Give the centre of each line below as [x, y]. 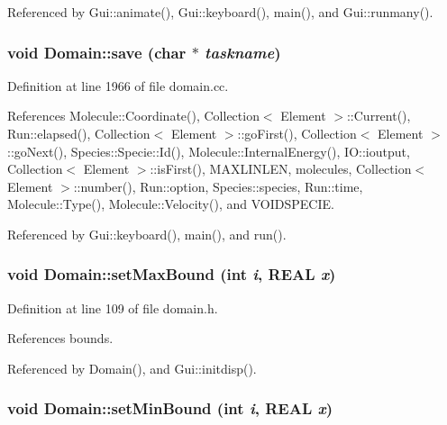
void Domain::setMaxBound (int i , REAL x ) [172, 274]
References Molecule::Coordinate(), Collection [133, 116]
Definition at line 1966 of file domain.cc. [118, 85]
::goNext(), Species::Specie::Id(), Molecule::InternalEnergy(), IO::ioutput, [209, 151]
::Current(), [379, 116]
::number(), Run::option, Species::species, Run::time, [218, 186]
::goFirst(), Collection [297, 133]
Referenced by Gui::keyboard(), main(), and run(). [147, 234]
